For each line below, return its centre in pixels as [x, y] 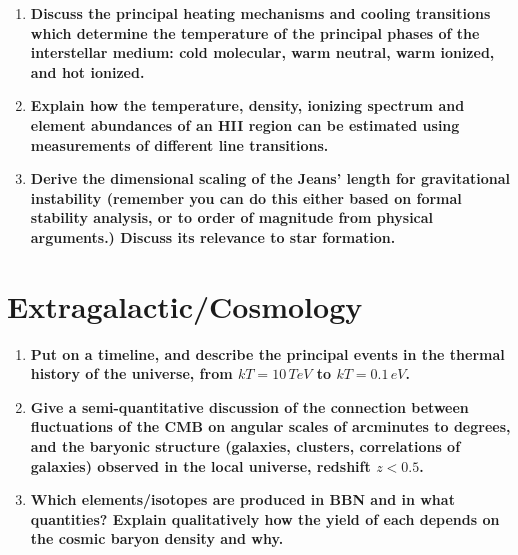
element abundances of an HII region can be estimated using [245, 124]
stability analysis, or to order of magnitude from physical [232, 217]
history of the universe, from [131, 373]
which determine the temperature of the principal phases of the [255, 32]
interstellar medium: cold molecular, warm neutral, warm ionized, [262, 52]
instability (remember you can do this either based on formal [246, 197]
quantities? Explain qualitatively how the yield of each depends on [265, 518]
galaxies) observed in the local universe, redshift [200, 465]
